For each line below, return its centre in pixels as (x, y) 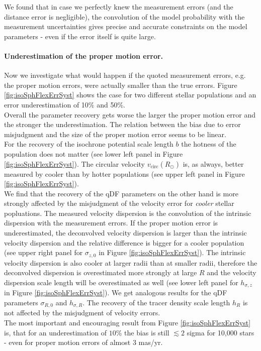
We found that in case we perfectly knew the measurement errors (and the (119, 7)
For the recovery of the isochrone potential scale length (89, 144)
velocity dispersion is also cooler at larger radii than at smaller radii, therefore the (131, 262)
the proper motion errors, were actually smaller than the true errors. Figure (121, 85)
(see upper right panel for (43, 252)
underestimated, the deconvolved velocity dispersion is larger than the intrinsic (125, 233)
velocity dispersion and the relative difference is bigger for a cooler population (124, 242)
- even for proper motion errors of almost (67, 342)
